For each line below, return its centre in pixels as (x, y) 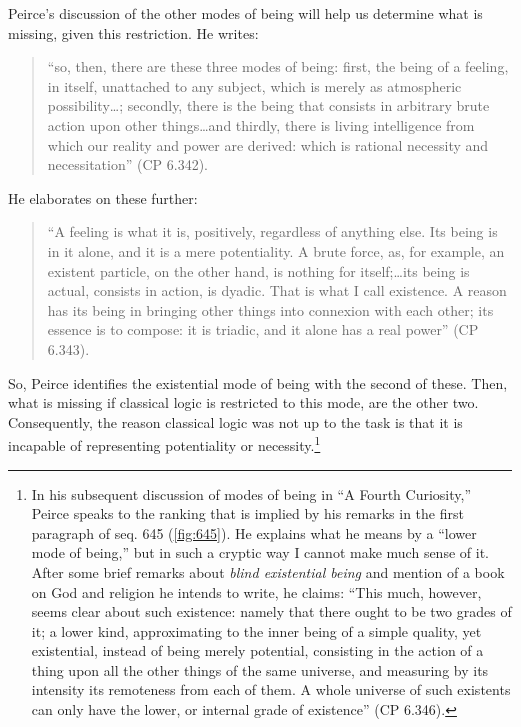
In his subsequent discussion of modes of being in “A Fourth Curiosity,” (251, 493)
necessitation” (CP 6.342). (127, 164)
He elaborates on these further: (103, 197)
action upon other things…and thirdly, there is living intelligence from (261, 124)
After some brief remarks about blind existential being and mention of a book (268, 571)
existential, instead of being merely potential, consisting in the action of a (257, 650)
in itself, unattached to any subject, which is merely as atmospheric (254, 85)
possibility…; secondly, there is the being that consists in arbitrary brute (268, 105)
